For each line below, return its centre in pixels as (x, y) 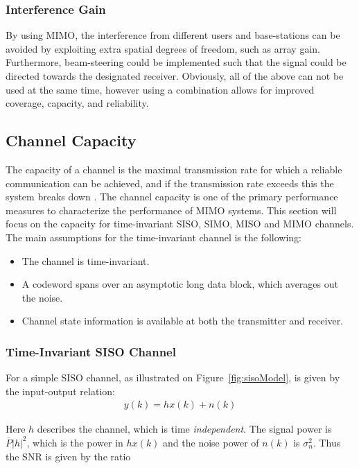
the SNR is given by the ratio (68, 456)
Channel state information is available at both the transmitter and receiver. (183, 321)
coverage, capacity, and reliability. (77, 103)
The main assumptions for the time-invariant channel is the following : (154, 237)
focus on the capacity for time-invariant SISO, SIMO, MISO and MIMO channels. (180, 224)
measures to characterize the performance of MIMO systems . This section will (171, 210)
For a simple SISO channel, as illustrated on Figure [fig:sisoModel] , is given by (173, 378)
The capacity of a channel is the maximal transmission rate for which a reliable (174, 169)
